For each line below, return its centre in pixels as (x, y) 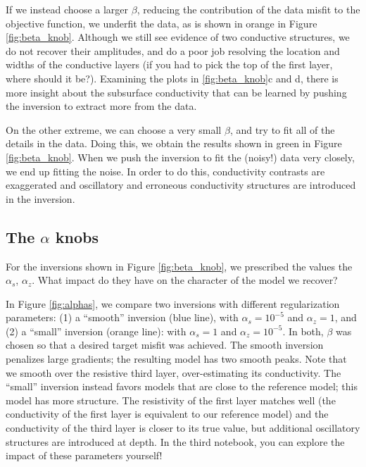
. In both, (303, 331)
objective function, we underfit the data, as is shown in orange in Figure (162, 23)
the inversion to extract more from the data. (101, 106)
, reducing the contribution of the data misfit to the (248, 9)
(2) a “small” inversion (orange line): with (96, 331)
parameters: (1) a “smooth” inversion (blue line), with (122, 317)
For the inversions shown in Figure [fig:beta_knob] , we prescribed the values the (179, 266)
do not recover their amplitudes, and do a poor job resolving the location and (173, 50)
